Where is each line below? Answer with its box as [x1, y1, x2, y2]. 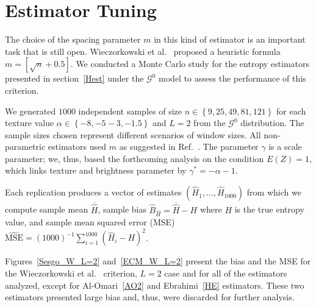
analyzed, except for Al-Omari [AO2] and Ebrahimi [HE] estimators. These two [5, 278, 304, 291]
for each [276, 104, 306, 117]
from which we [246, 186, 301, 199]
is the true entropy [234, 203, 304, 216]
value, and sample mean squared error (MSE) [5, 216, 175, 228]
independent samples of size [78, 104, 182, 117]
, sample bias [98, 203, 146, 216]
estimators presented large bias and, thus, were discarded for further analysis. [5, 291, 295, 303]
